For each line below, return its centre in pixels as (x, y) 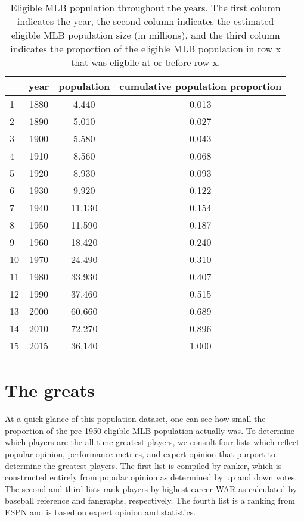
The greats (50, 390)
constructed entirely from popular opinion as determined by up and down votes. (151, 477)
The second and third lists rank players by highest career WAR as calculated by (151, 488)
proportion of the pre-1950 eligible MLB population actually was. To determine (150, 430)
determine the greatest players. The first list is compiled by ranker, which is (143, 465)
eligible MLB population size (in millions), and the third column (145, 35)
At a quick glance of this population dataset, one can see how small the (135, 419)
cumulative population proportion (201, 86)
